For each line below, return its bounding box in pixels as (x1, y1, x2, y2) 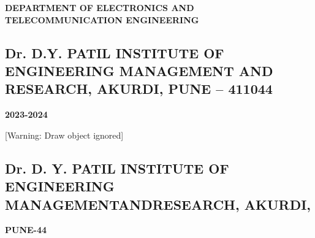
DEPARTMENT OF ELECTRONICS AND (5, 1, 194, 13)
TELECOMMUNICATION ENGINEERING (5, 13, 199, 26)
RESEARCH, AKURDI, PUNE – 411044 (5, 79, 273, 98)
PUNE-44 (5, 223, 47, 236)
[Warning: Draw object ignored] (5, 128, 124, 141)
